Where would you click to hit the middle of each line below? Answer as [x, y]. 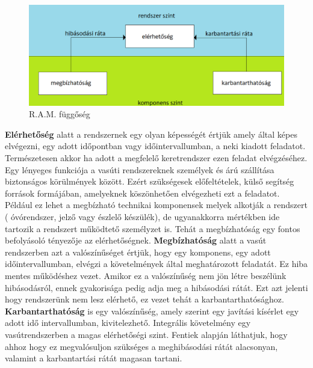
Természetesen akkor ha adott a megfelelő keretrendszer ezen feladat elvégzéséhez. [156, 158]
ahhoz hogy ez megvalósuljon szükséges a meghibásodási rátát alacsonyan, [141, 346]
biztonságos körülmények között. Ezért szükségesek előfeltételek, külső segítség [150, 181]
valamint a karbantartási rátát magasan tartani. [94, 358]
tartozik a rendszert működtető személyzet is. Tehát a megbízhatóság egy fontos [153, 228]
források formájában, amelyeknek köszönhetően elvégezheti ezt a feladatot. [142, 193]
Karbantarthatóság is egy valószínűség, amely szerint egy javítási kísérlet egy [152, 311]
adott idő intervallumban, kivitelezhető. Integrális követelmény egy [128, 323]
